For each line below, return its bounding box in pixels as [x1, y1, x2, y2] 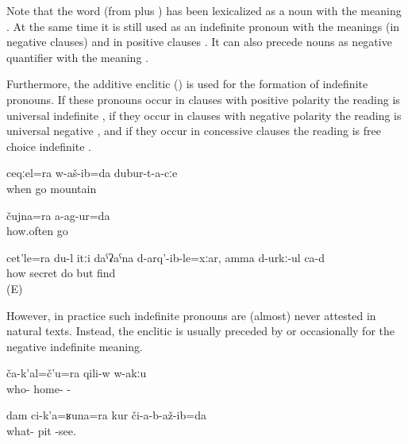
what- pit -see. [6, 423, 76, 439]
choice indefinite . [6, 137, 91, 154]
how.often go [6, 222, 68, 239]
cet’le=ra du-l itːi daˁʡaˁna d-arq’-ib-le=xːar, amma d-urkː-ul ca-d [6, 249, 325, 265]
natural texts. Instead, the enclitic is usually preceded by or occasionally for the [6, 322, 395, 339]
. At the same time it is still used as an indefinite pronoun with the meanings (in [6, 17, 400, 34]
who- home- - [6, 380, 71, 396]
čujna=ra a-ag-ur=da [6, 207, 110, 223]
